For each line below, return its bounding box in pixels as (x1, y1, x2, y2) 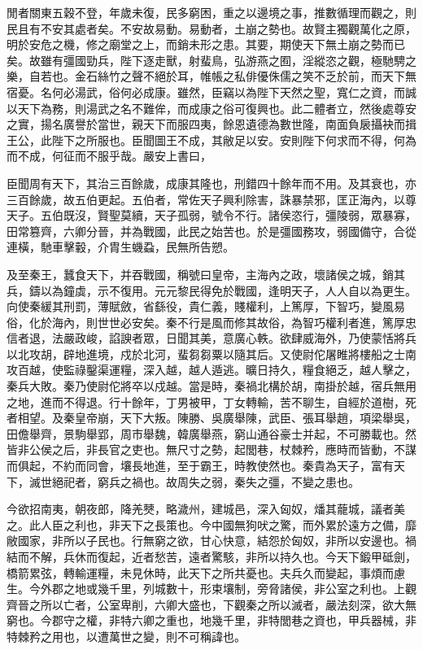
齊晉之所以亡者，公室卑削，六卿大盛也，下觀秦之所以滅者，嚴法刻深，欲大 (7, 595, 405, 613)
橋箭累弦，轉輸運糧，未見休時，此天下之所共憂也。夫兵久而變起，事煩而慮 (7, 564, 405, 581)
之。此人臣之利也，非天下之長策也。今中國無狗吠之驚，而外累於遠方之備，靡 (7, 516, 416, 533)
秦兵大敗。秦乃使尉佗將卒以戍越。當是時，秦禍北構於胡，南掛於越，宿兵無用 (7, 377, 416, 395)
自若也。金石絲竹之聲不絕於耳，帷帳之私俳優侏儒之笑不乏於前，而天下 (28, 68, 405, 85)
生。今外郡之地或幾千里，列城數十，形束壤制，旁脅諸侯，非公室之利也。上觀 (7, 580, 416, 597)
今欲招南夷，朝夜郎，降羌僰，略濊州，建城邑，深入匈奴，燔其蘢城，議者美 (7, 500, 405, 517)
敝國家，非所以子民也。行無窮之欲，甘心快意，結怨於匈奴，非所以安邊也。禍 (7, 532, 416, 549)
